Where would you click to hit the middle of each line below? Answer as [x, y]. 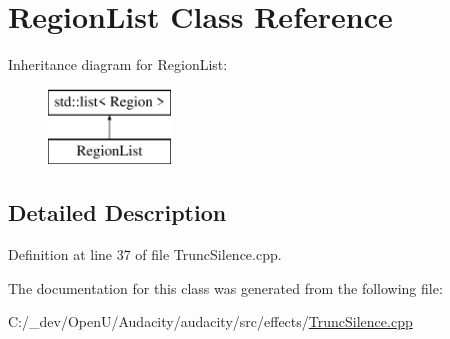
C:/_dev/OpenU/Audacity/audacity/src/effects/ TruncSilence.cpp [210, 321]
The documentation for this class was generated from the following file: [225, 287]
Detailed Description [117, 212]
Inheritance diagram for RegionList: [118, 64]
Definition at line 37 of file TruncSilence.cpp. [145, 254]
